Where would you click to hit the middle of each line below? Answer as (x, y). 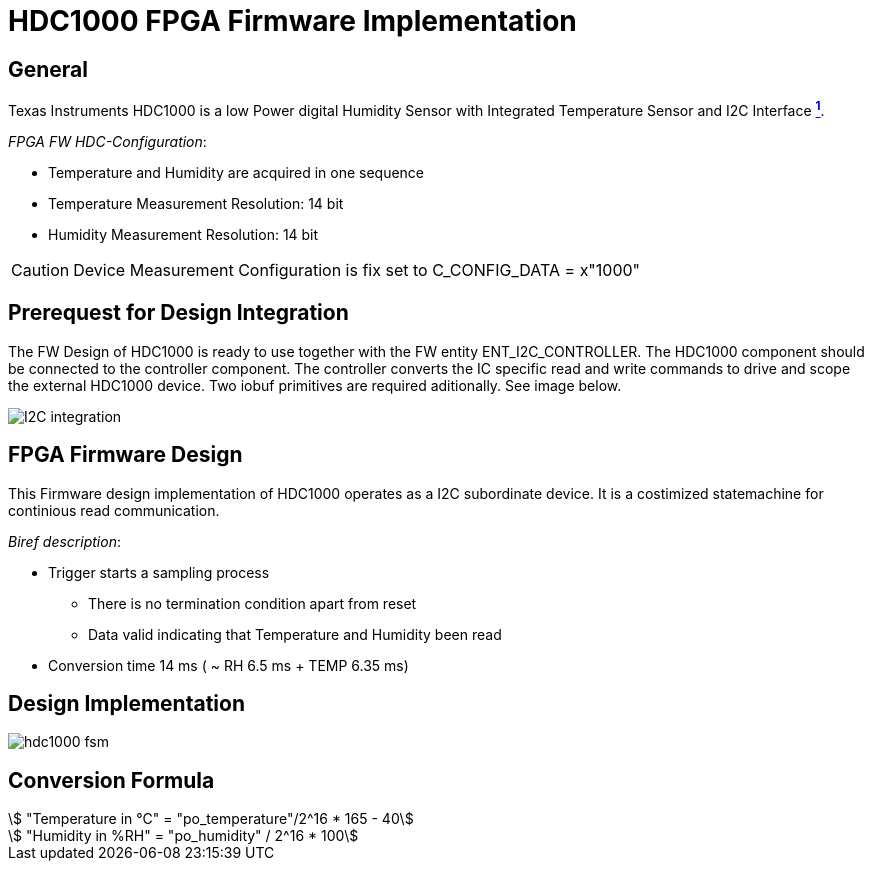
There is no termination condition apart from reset (252, 603)
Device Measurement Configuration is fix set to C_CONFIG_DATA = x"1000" (357, 269)
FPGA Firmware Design (125, 455)
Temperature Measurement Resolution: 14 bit (196, 203)
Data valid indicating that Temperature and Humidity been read (295, 634)
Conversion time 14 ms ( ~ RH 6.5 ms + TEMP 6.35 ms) (228, 665)
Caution (40, 269)
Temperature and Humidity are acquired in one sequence (236, 172)
